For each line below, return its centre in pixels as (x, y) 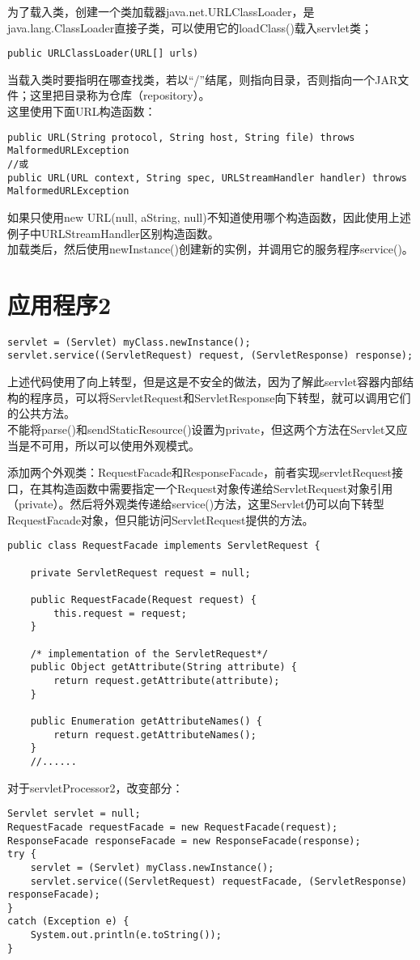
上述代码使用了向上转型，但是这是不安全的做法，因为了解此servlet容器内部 (205, 382)
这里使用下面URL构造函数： (82, 111)
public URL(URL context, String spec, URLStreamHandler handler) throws (207, 178)
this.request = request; (120, 613)
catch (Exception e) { (68, 922)
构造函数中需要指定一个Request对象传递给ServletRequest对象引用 (223, 488)
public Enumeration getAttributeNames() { (146, 721)
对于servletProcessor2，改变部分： (95, 787)
